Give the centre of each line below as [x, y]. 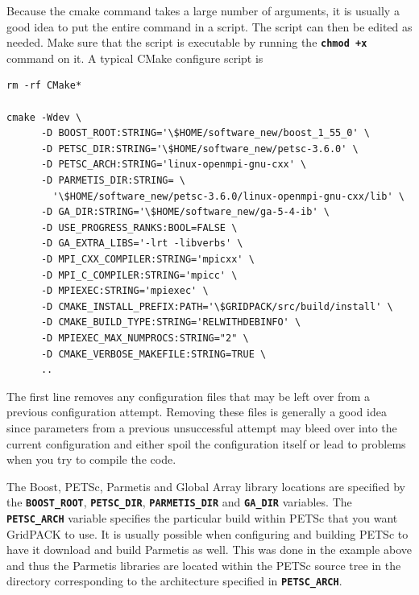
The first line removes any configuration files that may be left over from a [189, 396]
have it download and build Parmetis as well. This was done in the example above [209, 550]
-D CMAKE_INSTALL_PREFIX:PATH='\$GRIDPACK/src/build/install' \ [217, 306]
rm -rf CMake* [44, 86]
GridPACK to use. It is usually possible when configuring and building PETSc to [207, 533]
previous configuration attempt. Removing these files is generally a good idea [197, 412]
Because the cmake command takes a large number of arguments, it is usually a [203, 10]
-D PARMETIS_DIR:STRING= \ [113, 180]
